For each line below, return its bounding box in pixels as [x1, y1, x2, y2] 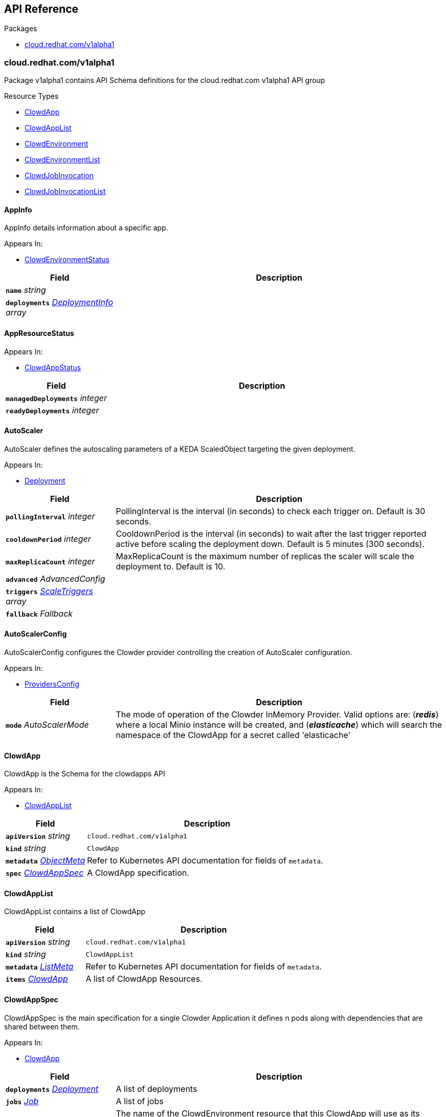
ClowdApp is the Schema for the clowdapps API [4, 769, 165, 778]
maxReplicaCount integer [6, 556, 95, 566]
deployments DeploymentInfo [6, 297, 114, 308]
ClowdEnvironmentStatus [25, 255, 109, 264]
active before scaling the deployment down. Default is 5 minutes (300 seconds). [116, 538, 425, 549]
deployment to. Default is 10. [116, 561, 226, 572]
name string [6, 285, 46, 296]
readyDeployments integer [6, 405, 99, 415]
